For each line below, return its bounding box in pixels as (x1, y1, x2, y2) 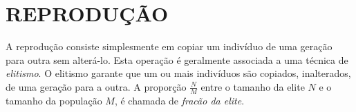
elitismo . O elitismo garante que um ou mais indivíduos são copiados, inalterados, (6, 66, 351, 80)
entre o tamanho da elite (200, 79, 305, 93)
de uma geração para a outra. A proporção (6, 79, 187, 93)
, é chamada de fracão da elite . (114, 93, 245, 107)
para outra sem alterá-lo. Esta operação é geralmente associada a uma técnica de (6, 52, 348, 67)
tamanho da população (6, 93, 102, 107)
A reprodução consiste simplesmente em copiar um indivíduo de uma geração (6, 39, 332, 54)
